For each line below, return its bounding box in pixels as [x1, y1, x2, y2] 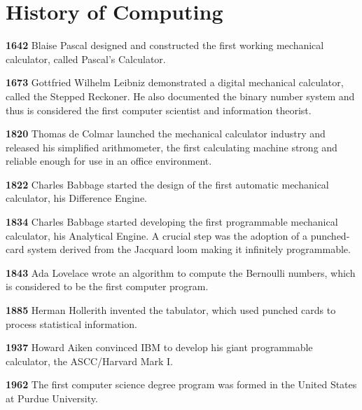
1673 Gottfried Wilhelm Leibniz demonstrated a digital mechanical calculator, [6, 75, 344, 90]
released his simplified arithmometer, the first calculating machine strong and [6, 139, 337, 154]
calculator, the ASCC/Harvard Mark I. [6, 353, 173, 368]
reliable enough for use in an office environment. [6, 153, 212, 168]
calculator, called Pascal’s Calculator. [6, 51, 166, 66]
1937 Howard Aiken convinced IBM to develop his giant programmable [6, 340, 313, 355]
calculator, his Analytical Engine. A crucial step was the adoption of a [6, 228, 308, 242]
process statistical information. [6, 316, 137, 331]
